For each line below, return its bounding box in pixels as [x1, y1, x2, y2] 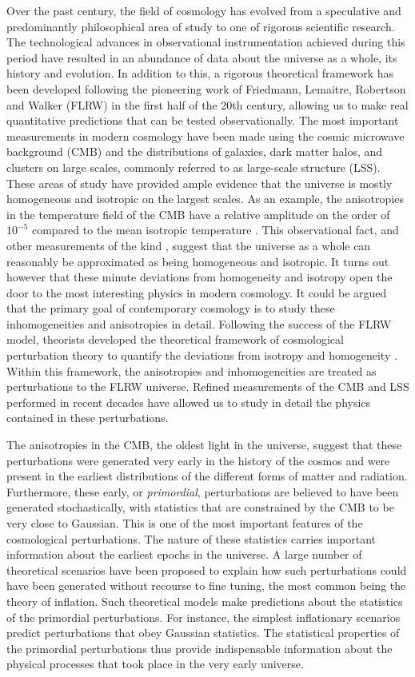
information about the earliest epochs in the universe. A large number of [6, 546, 362, 563]
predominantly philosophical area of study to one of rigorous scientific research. [6, 18, 395, 34]
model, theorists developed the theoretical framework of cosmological [6, 331, 344, 348]
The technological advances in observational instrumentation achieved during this [6, 34, 405, 50]
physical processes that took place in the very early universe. [6, 655, 304, 672]
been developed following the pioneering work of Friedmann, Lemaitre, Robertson [6, 80, 406, 97]
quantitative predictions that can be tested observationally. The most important [6, 112, 399, 129]
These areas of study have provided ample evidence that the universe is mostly [6, 174, 393, 191]
